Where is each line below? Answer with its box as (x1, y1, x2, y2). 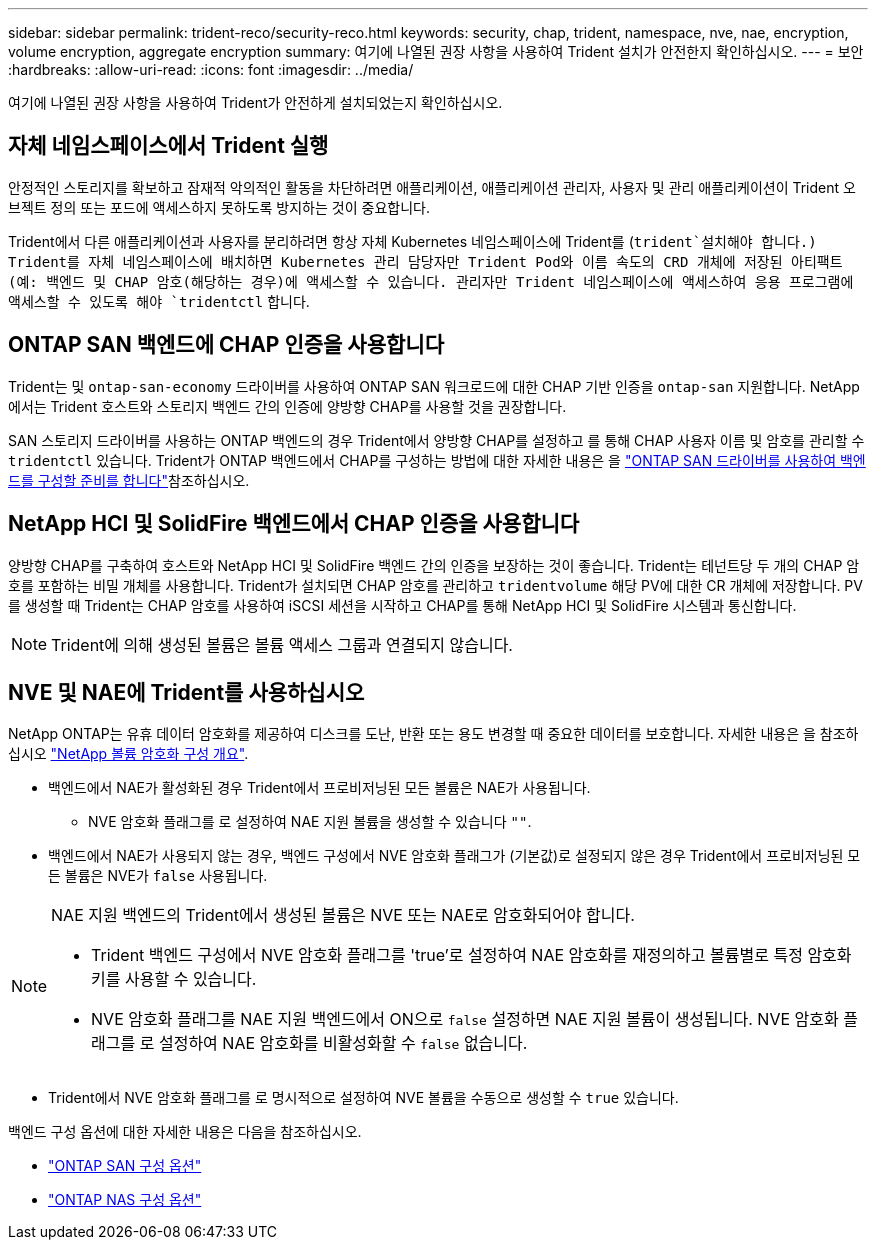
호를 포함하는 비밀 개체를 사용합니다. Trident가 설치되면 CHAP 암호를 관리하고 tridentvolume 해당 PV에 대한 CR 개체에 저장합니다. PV (8, 576, 863, 594)
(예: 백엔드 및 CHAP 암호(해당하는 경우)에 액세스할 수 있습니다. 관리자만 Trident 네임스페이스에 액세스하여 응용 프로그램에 (8, 273, 854, 290)
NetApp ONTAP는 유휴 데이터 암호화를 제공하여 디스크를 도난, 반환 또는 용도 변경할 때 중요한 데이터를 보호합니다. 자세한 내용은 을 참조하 (8, 725, 859, 743)
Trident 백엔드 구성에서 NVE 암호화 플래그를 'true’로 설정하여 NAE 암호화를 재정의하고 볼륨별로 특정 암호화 (91, 945, 852, 966)
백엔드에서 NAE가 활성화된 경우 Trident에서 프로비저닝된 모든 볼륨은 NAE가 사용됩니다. (48, 779, 591, 797)
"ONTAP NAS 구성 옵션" (48, 1191, 202, 1209)
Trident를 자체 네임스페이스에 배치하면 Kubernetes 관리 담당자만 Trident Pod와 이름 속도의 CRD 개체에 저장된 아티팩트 (8, 253, 843, 270)
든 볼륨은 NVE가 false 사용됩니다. (48, 867, 268, 885)
